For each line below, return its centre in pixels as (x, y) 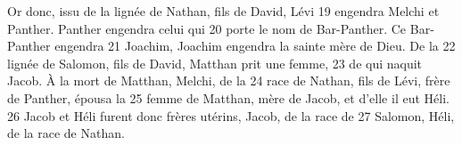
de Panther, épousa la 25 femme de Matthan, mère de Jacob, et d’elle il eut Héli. (228, 97)
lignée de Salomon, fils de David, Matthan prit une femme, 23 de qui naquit (215, 63)
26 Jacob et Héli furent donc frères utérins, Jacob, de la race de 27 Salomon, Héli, (231, 115)
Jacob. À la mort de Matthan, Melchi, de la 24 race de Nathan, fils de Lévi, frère (229, 81)
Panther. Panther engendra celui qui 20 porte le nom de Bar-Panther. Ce (207, 28)
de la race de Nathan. (66, 133)
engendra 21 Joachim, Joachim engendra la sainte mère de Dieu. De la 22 (255, 46)
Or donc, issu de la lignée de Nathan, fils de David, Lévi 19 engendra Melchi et (223, 11)
